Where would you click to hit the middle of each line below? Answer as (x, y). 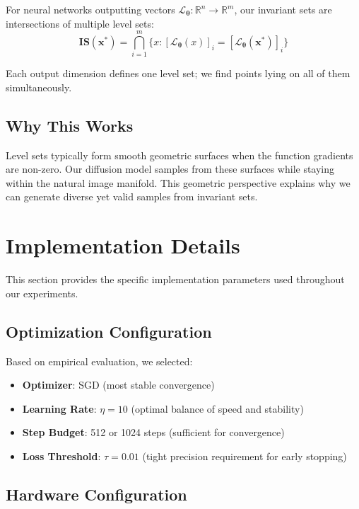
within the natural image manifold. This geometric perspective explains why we (178, 182)
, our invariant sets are (283, 9)
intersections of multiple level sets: (80, 23)
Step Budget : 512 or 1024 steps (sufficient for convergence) (153, 432)
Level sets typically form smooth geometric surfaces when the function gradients (179, 155)
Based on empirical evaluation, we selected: (99, 361)
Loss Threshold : (61, 456)
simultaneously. (39, 87)
